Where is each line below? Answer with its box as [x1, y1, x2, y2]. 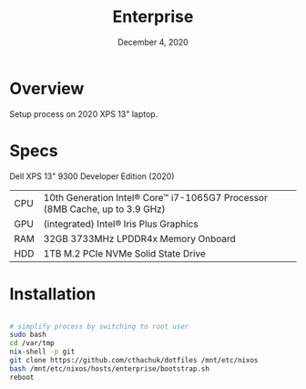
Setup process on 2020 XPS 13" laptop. [9, 108, 158, 120]
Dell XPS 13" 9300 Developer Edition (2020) [9, 171, 175, 182]
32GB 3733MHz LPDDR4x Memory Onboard [43, 232, 237, 245]
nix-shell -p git [9, 347, 76, 357]
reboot [9, 373, 35, 382]
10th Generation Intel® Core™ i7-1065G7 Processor [43, 191, 269, 204]
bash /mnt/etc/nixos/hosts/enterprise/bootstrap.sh [9, 363, 209, 373]
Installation [9, 283, 97, 304]
